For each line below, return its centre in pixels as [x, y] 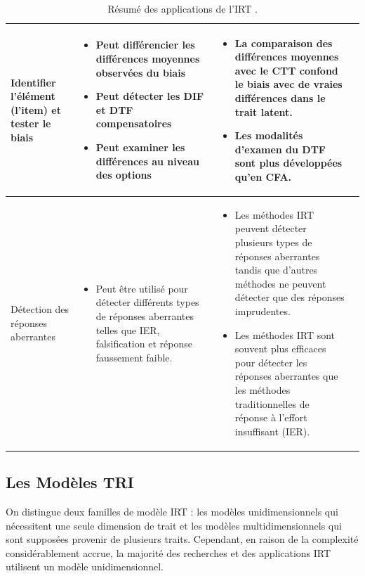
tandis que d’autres [276, 270]
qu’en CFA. [263, 176]
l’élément [33, 96]
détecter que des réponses [290, 297]
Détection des [40, 309]
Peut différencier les [145, 45]
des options [124, 175]
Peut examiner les [140, 147]
